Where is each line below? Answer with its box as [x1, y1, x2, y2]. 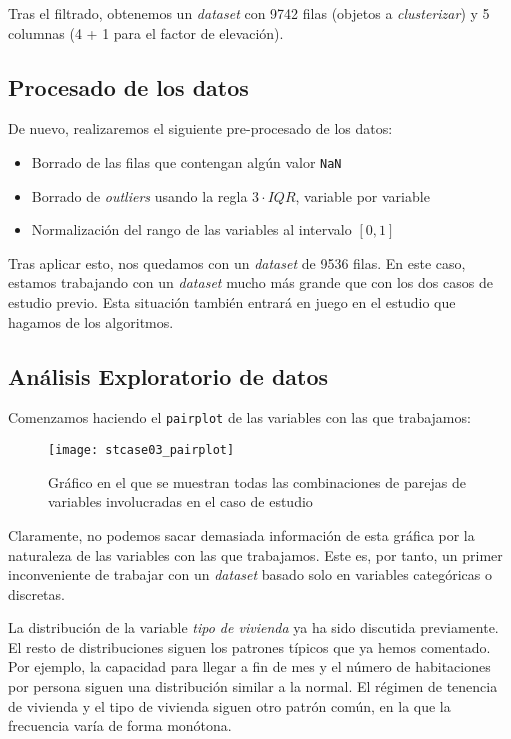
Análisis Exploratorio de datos [8, 360, 329, 391]
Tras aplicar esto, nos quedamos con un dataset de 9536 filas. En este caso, [8, 252, 466, 273]
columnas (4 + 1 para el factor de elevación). [8, 22, 284, 43]
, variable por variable [295, 185, 430, 206]
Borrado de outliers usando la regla [31, 185, 248, 206]
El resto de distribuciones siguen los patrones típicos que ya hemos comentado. [8, 636, 491, 657]
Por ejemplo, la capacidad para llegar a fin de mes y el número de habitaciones [8, 656, 491, 677]
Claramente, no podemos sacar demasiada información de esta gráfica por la [8, 524, 475, 545]
